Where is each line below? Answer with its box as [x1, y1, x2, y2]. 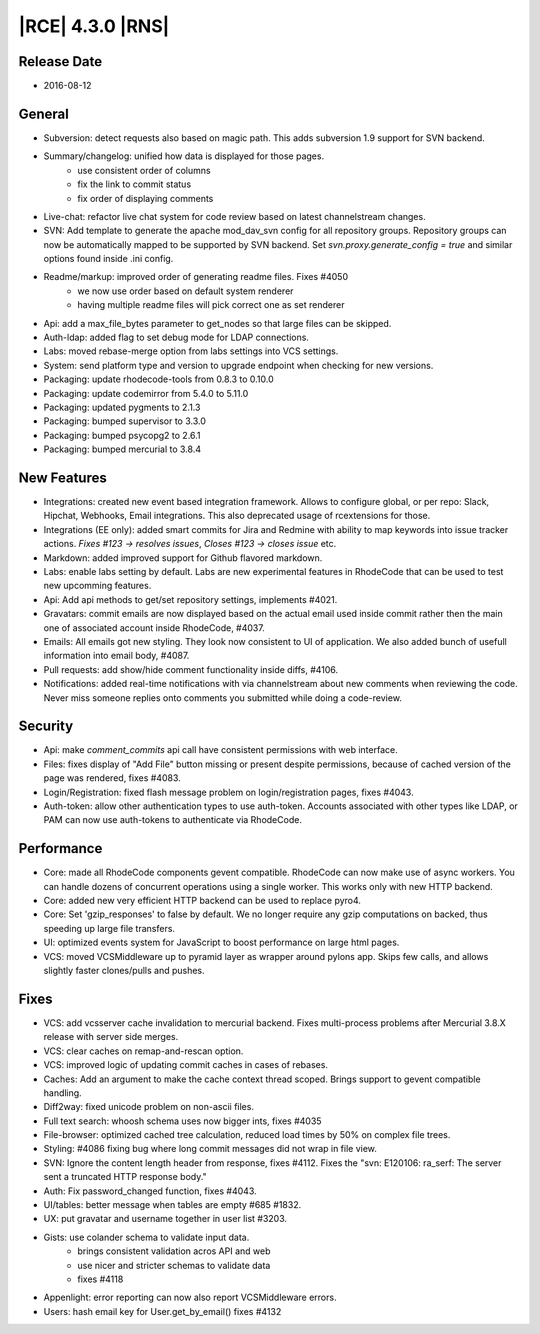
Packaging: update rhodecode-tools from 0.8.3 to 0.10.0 [43, 373, 274, 385]
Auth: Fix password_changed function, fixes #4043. [43, 1185, 257, 1197]
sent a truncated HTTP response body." [43, 1171, 207, 1183]
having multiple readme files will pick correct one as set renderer [77, 299, 345, 311]
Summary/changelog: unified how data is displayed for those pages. [43, 150, 325, 162]
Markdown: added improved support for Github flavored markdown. [43, 551, 323, 564]
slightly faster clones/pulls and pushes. [43, 965, 205, 977]
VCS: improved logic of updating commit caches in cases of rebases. [43, 1059, 329, 1071]
